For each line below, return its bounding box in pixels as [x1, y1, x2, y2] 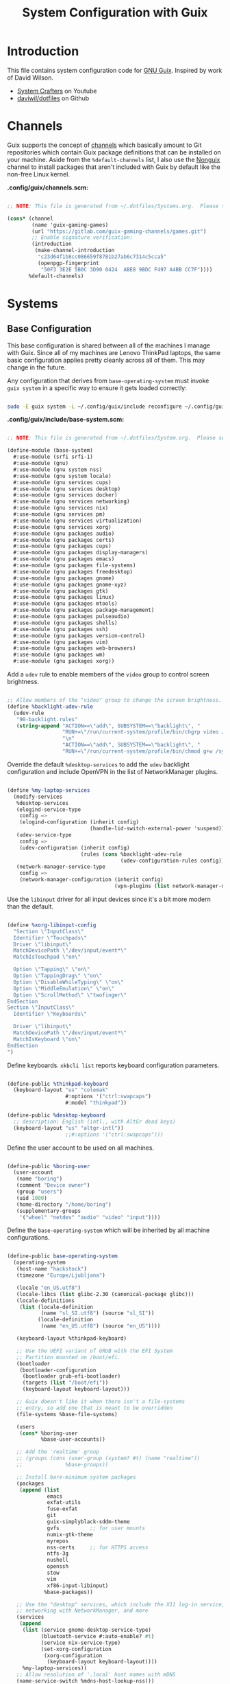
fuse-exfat [47, 1505, 78, 1512]
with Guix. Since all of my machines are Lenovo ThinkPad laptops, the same [7, 348, 221, 356]
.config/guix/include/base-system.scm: [7, 416, 125, 424]
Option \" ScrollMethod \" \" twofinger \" [13, 991, 127, 999]
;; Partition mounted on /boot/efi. [16, 1354, 121, 1361]
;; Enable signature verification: [31, 234, 133, 241]
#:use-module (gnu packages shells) [13, 619, 118, 626]
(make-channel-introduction [34, 247, 115, 254]
